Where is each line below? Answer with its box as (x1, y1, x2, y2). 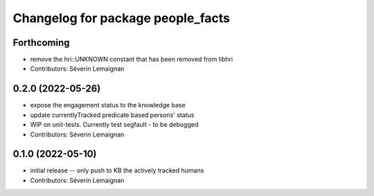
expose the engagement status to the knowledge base (30, 101, 186, 109)
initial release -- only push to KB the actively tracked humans (30, 166, 204, 175)
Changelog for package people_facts (12, 10, 230, 26)
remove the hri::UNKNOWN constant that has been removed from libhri (30, 55, 233, 64)
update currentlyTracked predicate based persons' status (30, 111, 195, 119)
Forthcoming (12, 37, 70, 48)
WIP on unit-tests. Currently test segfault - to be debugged (30, 121, 199, 129)
